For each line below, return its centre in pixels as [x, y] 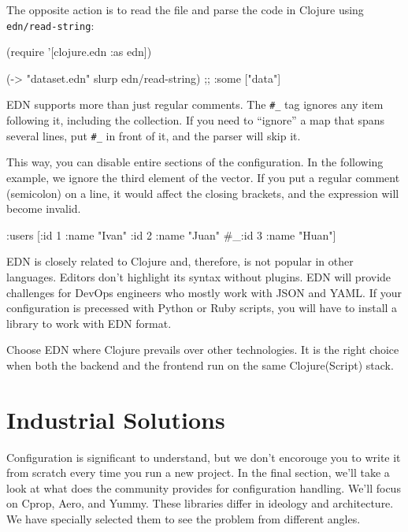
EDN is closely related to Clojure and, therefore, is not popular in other [180, 261]
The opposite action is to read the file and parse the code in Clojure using [185, 9]
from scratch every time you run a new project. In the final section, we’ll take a [198, 472]
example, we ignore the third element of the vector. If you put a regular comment [203, 177]
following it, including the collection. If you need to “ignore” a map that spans [196, 120]
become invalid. [44, 208]
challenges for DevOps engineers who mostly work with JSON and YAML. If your [204, 292]
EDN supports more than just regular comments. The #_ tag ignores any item [195, 104]
